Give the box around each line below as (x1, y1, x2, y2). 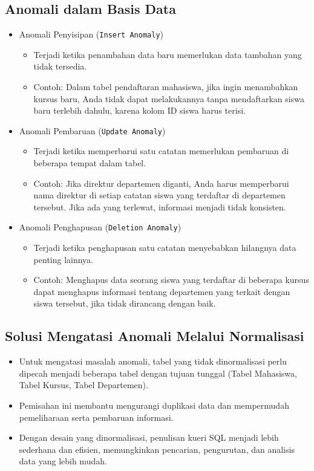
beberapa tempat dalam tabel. (33, 157, 146, 169)
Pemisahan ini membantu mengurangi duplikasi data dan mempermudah (19, 399, 289, 412)
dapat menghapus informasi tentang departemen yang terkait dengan (33, 285, 290, 297)
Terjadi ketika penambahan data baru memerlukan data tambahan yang (33, 48, 302, 60)
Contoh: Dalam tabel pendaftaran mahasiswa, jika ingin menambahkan (33, 80, 298, 93)
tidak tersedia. (33, 60, 87, 73)
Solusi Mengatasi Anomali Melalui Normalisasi (5, 326, 304, 345)
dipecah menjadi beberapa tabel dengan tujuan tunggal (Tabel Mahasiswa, (19, 366, 297, 379)
